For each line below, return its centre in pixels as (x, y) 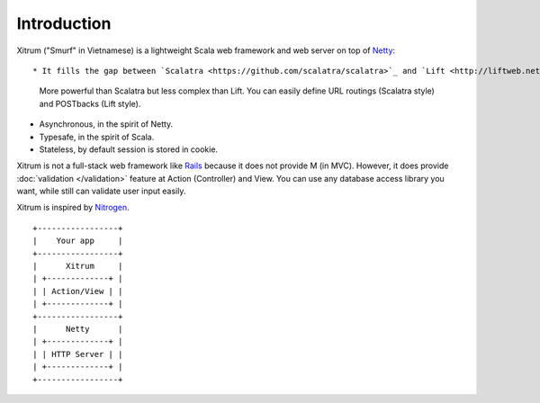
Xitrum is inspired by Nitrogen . (73, 208)
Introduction (64, 23)
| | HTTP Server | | (78, 354)
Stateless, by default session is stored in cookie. (129, 149)
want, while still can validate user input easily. (101, 191)
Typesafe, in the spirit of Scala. (97, 137)
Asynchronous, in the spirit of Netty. (106, 124)
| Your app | (78, 241)
